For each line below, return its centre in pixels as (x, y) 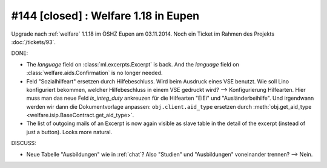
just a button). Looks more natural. (69, 132)
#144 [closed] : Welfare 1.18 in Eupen (105, 16)
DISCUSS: (24, 143)
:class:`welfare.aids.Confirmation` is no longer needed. (94, 73)
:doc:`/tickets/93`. (33, 42)
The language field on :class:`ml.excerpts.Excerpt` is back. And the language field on (133, 64)
